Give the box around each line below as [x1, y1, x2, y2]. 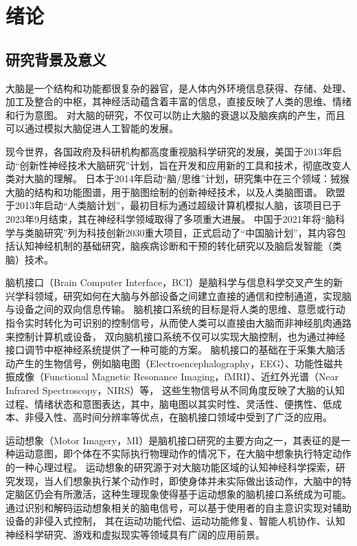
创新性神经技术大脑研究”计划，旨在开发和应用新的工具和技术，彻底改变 [19, 157, 342, 172]
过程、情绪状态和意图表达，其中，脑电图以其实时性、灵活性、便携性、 [5, 396, 323, 411]
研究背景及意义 [5, 48, 106, 69]
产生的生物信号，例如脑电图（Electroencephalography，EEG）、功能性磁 [14, 356, 334, 370]
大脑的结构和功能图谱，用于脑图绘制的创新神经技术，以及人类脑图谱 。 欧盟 [5, 184, 345, 199]
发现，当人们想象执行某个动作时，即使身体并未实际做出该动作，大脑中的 [14, 473, 342, 488]
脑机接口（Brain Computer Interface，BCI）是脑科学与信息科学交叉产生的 [5, 275, 334, 290]
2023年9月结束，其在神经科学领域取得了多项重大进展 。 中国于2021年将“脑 [5, 211, 336, 226]
